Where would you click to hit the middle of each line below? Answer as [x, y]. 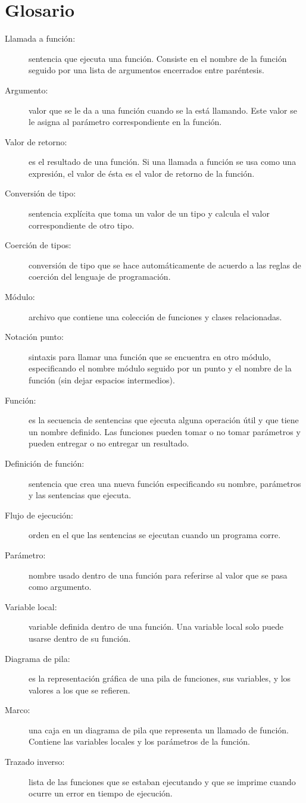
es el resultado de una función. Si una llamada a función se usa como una [163, 162]
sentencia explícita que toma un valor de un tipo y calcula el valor [149, 213]
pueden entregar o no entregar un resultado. [109, 443]
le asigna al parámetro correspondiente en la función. [125, 122]
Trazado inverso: [35, 762]
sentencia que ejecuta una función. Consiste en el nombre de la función [158, 58]
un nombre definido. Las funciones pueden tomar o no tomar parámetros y [165, 431]
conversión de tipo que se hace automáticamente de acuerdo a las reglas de [165, 265]
